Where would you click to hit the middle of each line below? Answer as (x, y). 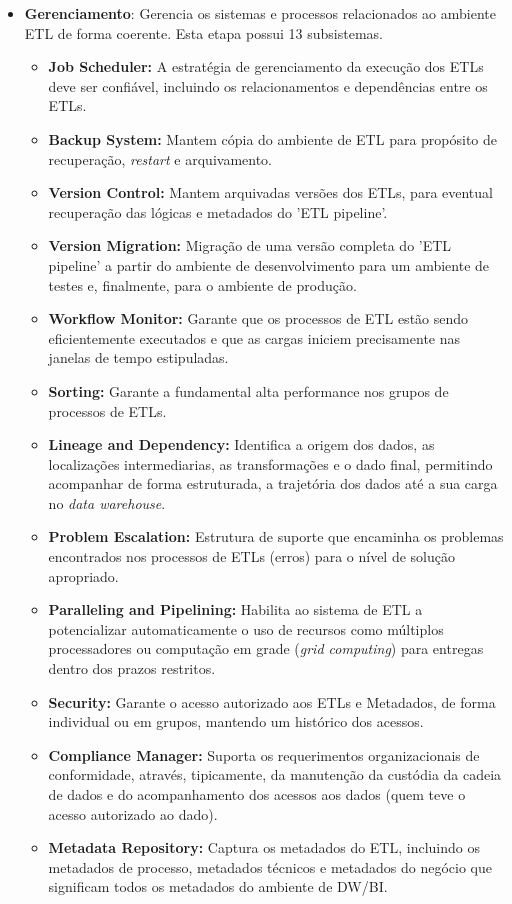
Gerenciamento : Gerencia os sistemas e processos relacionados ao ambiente (260, 13)
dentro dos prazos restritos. (132, 668)
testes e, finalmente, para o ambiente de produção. (202, 284)
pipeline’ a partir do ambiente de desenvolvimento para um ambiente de (269, 264)
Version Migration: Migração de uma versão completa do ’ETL (250, 245)
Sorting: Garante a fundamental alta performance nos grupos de (248, 390)
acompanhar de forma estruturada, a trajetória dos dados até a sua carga (273, 483)
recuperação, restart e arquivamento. (160, 158)
